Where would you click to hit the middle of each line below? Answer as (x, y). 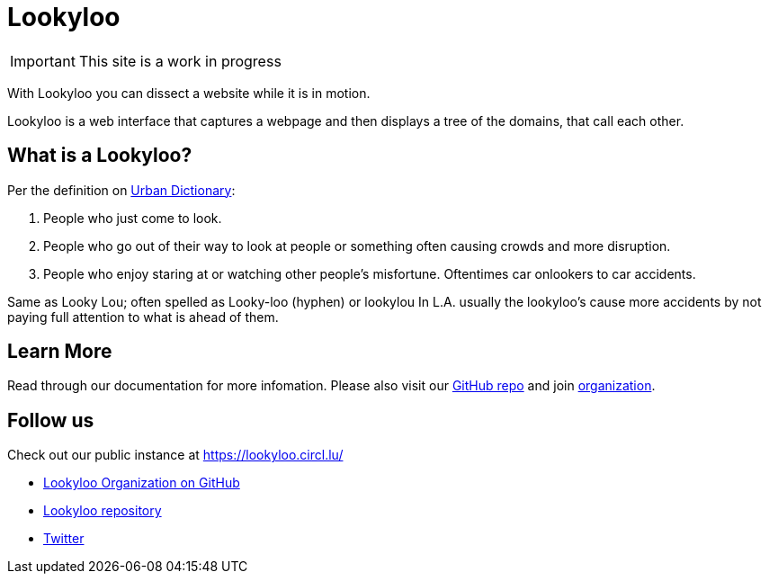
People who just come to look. (133, 218)
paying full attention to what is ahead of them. (143, 317)
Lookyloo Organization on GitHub (142, 483)
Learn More (60, 352)
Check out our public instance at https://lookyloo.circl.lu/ (175, 455)
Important (43, 61)
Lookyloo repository (103, 511)
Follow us (51, 420)
